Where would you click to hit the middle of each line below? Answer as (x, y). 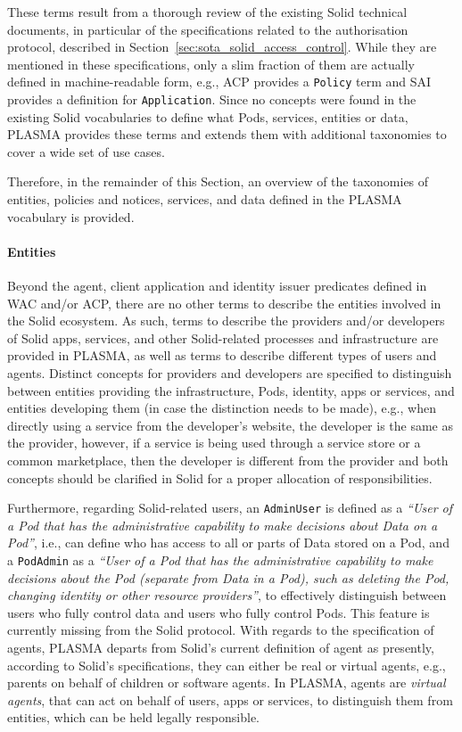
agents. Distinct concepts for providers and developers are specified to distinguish (230, 373)
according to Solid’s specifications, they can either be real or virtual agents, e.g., (227, 665)
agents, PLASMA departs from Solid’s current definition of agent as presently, (221, 648)
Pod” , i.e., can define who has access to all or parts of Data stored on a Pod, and (228, 543)
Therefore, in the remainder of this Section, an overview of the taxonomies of (218, 181)
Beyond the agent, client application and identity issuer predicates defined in (217, 286)
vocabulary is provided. (71, 216)
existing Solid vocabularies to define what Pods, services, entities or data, (208, 116)
